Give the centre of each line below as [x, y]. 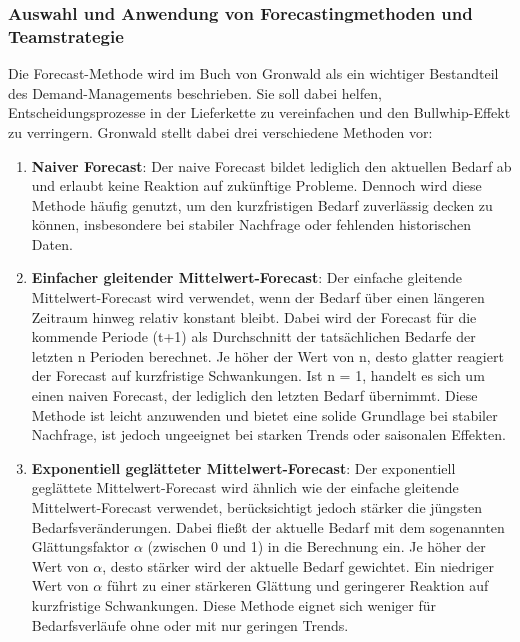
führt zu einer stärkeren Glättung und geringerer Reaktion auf [297, 585]
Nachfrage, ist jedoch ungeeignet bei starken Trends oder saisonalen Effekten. [268, 434]
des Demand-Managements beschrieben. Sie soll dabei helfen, [195, 92]
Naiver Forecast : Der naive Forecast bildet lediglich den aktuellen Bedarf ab [271, 165]
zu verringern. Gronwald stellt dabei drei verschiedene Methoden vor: [220, 131]
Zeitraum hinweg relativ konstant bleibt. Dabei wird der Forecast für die [254, 316]
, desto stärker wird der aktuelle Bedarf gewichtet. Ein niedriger [298, 565]
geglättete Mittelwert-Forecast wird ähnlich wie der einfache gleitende [245, 487]
